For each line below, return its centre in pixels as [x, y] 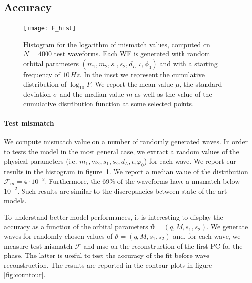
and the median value [92, 94]
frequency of [42, 74]
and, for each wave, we [207, 236]
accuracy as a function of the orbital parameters [76, 226]
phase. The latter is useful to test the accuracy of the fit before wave [107, 255]
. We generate [227, 226]
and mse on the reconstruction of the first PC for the [163, 245]
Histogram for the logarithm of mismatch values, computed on [117, 44]
